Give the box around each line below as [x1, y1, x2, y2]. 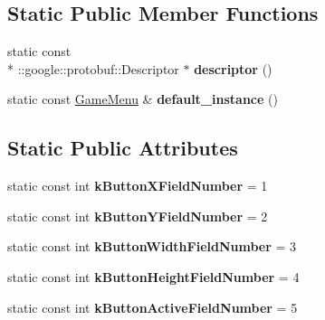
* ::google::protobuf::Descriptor [7, 59, 179, 78]
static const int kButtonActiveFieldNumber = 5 [7, 297, 298, 316]
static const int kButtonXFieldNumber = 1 [7, 176, 268, 195]
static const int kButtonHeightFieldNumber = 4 [7, 267, 300, 286]
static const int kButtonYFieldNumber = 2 [7, 206, 268, 225]
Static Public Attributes [7, 134, 238, 162]
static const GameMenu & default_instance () [7, 89, 278, 108]
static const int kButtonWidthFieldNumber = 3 [7, 237, 297, 256]
